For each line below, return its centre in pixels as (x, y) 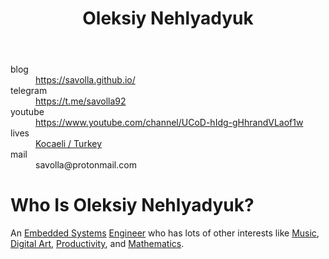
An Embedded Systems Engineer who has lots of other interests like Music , (165, 233)
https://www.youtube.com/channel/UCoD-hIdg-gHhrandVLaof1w (169, 123)
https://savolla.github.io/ (85, 80)
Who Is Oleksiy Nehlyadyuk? (132, 205)
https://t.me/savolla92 (81, 101)
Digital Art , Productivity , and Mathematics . (97, 244)
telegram (29, 91)
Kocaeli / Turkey (69, 144)
